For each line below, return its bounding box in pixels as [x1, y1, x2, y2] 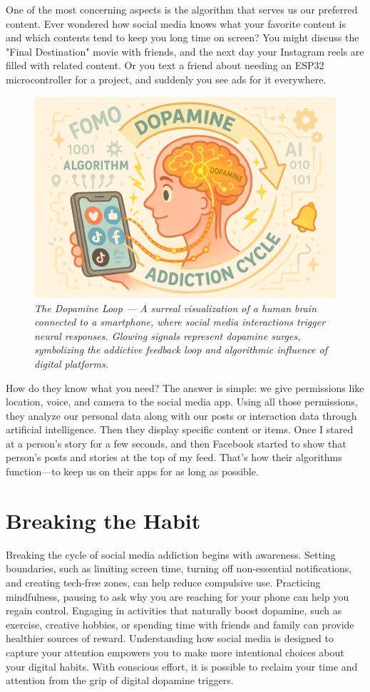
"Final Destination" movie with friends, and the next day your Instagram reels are [6, 43, 364, 58]
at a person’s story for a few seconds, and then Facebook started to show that [6, 435, 346, 450]
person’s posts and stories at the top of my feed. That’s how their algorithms [6, 450, 342, 465]
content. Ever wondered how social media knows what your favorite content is [6, 16, 346, 31]
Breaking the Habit [6, 505, 201, 535]
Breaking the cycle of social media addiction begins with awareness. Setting [6, 547, 336, 562]
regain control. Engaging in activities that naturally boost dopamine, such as [6, 603, 342, 618]
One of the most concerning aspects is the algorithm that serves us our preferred [6, 2, 358, 16]
